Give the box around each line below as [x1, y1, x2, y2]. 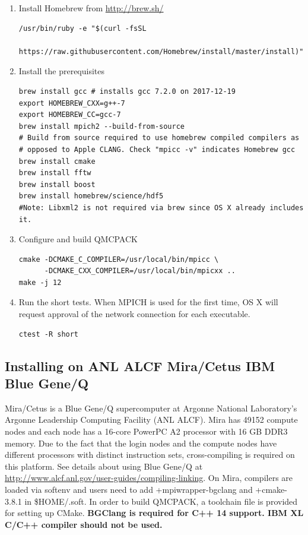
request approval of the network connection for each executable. [18, 308, 250, 320]
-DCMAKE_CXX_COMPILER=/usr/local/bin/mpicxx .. [44, 267, 236, 276]
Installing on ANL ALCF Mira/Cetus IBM [5, 356, 275, 375]
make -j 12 [18, 278, 62, 287]
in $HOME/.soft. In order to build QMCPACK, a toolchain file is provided [24, 495, 298, 507]
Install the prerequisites [18, 65, 104, 77]
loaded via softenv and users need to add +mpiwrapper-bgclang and [5, 483, 253, 495]
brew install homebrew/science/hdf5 [18, 192, 164, 201]
